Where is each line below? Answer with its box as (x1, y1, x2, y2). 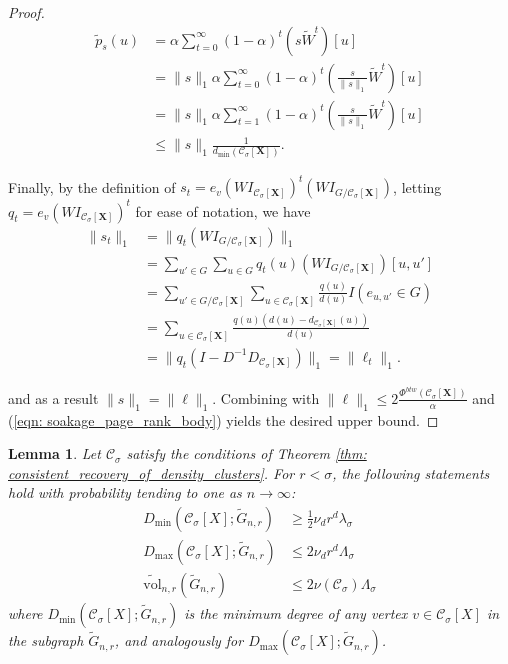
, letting (393, 176, 442, 197)
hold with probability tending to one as (8, 482, 242, 503)
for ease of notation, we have (135, 200, 311, 221)
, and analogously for (114, 630, 244, 651)
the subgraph (8, 630, 84, 651)
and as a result (8, 387, 99, 408)
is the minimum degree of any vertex (184, 603, 408, 624)
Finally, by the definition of (8, 176, 176, 197)
